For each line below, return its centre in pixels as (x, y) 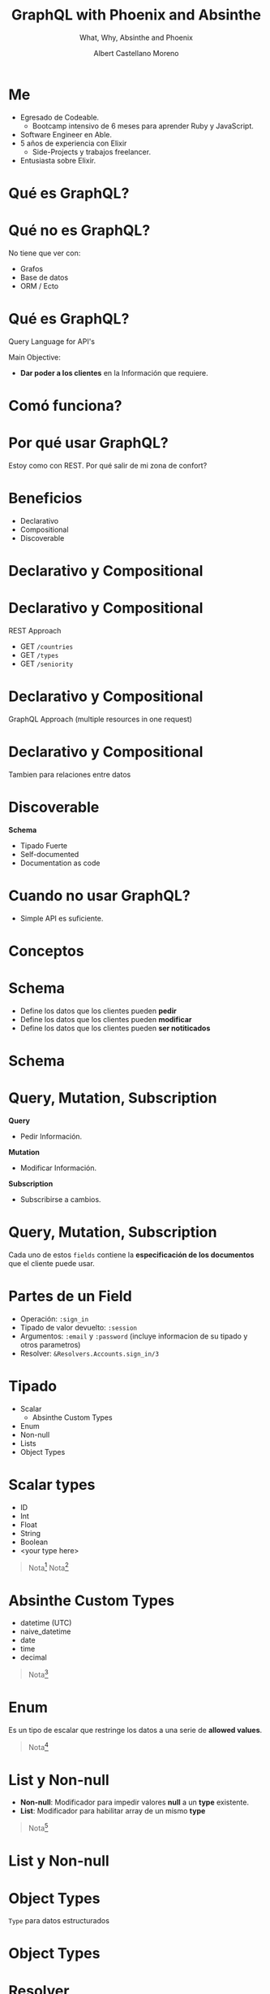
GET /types (39, 655)
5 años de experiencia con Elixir (73, 143)
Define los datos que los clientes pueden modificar (106, 1019)
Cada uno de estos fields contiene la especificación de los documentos (131, 1255)
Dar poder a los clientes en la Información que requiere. (114, 372)
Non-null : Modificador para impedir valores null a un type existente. (135, 1802)
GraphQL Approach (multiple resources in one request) (101, 719)
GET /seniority (47, 664)
